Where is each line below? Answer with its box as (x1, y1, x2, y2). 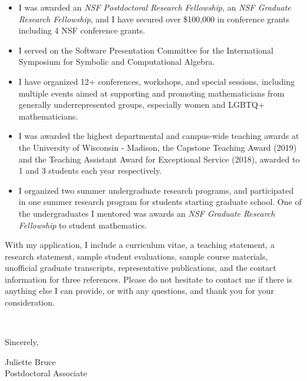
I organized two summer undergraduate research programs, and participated (18, 184, 294, 196)
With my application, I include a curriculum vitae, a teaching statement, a (5, 238, 275, 251)
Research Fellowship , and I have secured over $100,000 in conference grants (18, 12, 290, 25)
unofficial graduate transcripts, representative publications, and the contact (5, 261, 276, 274)
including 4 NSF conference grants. (18, 24, 146, 37)
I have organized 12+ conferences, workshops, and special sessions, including (18, 75, 295, 87)
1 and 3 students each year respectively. (18, 164, 162, 177)
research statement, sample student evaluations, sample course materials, (5, 250, 268, 262)
